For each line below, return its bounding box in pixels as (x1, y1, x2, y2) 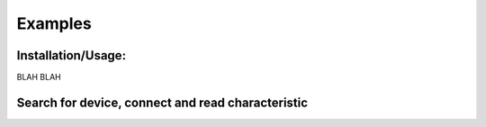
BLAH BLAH (16, 72, 62, 83)
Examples (16, 14, 92, 33)
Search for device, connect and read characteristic (16, 95, 309, 110)
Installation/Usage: (16, 48, 126, 63)
